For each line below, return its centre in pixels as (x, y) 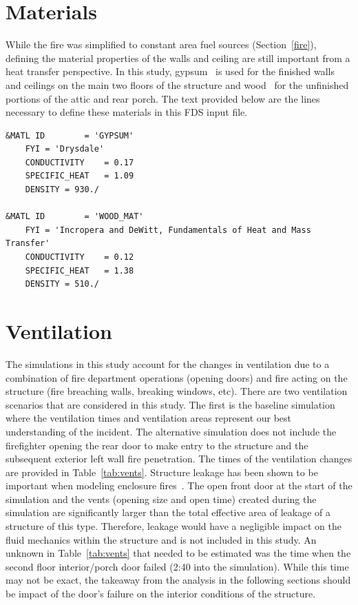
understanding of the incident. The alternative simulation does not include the (171, 431)
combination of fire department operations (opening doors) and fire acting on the (177, 377)
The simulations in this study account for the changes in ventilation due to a (168, 363)
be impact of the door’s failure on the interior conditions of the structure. (161, 594)
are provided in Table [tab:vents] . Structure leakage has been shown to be (162, 472)
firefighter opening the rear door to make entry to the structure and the (157, 445)
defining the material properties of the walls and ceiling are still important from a (178, 58)
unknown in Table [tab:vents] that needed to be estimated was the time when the (178, 553)
